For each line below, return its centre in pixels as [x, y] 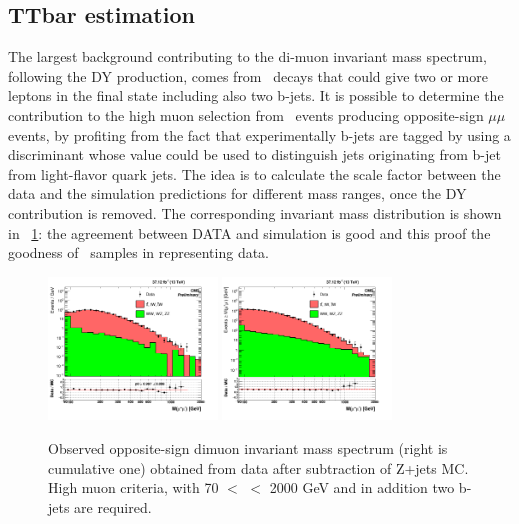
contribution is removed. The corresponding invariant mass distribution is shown [255, 212]
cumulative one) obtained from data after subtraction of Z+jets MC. [258, 467]
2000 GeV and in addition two [362, 487]
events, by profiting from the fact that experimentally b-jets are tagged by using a [259, 134]
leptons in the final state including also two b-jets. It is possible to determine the [256, 95]
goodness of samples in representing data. [139, 252]
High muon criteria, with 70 [133, 487]
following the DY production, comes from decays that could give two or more [248, 75]
